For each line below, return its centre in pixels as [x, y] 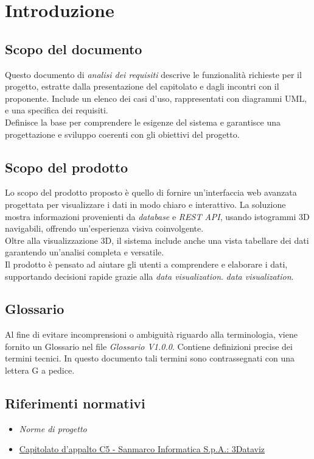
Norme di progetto [53, 428]
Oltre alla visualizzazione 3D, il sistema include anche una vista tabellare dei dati [157, 240]
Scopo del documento [74, 48]
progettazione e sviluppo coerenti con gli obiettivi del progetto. [122, 134]
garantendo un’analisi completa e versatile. [85, 252]
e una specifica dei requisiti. [57, 110]
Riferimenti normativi [75, 403]
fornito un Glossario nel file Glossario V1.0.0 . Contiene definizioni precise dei [149, 346]
